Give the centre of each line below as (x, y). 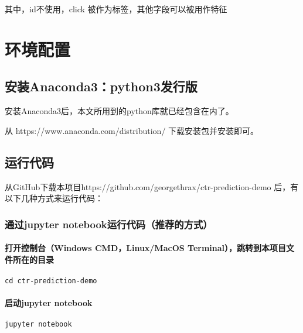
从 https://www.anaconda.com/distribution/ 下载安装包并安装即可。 (132, 130)
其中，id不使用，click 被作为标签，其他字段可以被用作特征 (116, 9)
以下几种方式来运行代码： (54, 198)
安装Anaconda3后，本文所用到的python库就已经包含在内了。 (119, 111)
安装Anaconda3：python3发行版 (101, 86)
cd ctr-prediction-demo (51, 281)
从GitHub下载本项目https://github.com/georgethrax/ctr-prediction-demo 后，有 (152, 186)
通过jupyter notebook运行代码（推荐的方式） (109, 224)
